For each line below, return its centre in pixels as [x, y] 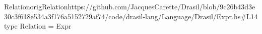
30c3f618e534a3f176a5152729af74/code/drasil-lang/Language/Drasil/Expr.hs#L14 [131, 16]
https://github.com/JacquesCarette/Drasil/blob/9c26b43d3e [161, 6]
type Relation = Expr [38, 26]
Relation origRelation [36, 6]
